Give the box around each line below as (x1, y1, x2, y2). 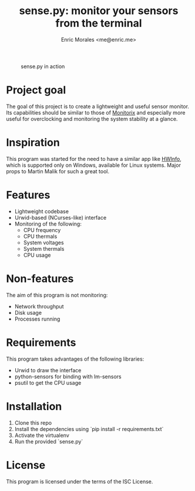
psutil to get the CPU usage (14, 379, 82, 386)
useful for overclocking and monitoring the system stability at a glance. (6, 115, 178, 122)
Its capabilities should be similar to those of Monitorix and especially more (6, 109, 186, 116)
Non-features (6, 272, 74, 285)
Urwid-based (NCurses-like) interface (14, 214, 107, 221)
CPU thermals (23, 233, 58, 240)
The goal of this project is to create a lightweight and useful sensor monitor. (6, 103, 190, 110)
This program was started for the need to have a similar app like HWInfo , (6, 155, 182, 162)
